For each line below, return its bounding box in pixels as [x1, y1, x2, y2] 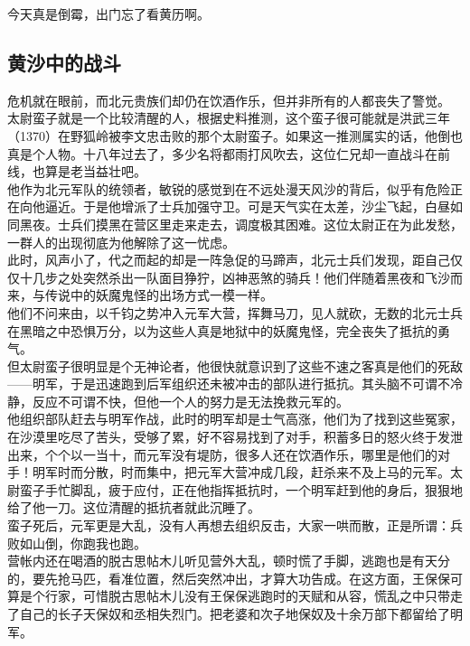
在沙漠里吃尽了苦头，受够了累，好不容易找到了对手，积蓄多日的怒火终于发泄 [7, 427, 463, 446]
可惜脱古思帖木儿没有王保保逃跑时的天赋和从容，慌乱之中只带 [82, 586, 450, 605]
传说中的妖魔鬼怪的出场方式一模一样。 [44, 286, 273, 304]
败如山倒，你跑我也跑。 [7, 533, 146, 552]
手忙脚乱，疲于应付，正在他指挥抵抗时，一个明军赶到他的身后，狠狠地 [44, 480, 463, 499]
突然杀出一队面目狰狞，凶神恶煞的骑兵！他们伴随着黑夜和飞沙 [82, 267, 450, 286]
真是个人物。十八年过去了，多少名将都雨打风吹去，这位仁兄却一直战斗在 [7, 144, 437, 163]
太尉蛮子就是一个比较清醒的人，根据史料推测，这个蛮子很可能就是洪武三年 [7, 108, 450, 127]
